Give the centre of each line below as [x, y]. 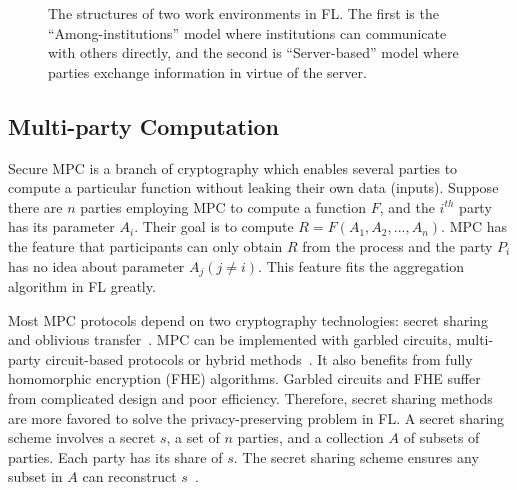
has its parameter [61, 226]
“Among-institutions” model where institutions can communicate [247, 32]
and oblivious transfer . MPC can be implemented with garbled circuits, [230, 339]
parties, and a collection [310, 437]
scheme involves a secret [82, 437]
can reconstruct [129, 476]
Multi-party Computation [143, 125]
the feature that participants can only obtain [145, 245]
